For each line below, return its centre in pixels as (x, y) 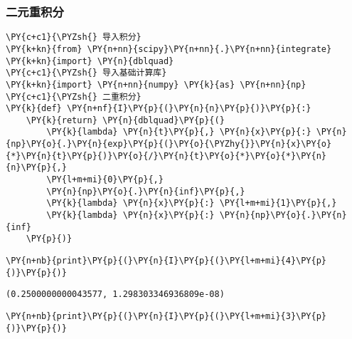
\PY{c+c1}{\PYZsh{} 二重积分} (74, 97)
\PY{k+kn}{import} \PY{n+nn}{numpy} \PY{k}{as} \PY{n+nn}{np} (156, 84)
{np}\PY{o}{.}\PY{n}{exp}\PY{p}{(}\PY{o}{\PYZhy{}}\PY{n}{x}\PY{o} (169, 144)
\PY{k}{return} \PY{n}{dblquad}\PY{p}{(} (125, 120)
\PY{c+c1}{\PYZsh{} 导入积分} (74, 37)
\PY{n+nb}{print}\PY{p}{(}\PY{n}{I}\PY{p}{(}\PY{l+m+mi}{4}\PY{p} (166, 261)
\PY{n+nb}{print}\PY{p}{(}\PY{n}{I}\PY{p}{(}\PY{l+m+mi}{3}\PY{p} (166, 316)
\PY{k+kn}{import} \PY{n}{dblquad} (90, 61)
